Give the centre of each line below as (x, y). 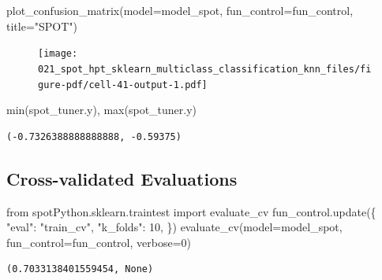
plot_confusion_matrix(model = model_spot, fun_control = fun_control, (180, 10)
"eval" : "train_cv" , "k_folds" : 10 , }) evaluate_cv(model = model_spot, (174, 227)
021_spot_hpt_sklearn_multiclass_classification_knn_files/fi (205, 69)
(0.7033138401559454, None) (80, 269)
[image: (58, 54)
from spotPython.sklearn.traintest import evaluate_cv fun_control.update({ (191, 211)
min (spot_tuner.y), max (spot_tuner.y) (102, 110)
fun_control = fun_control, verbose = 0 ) (99, 242)
